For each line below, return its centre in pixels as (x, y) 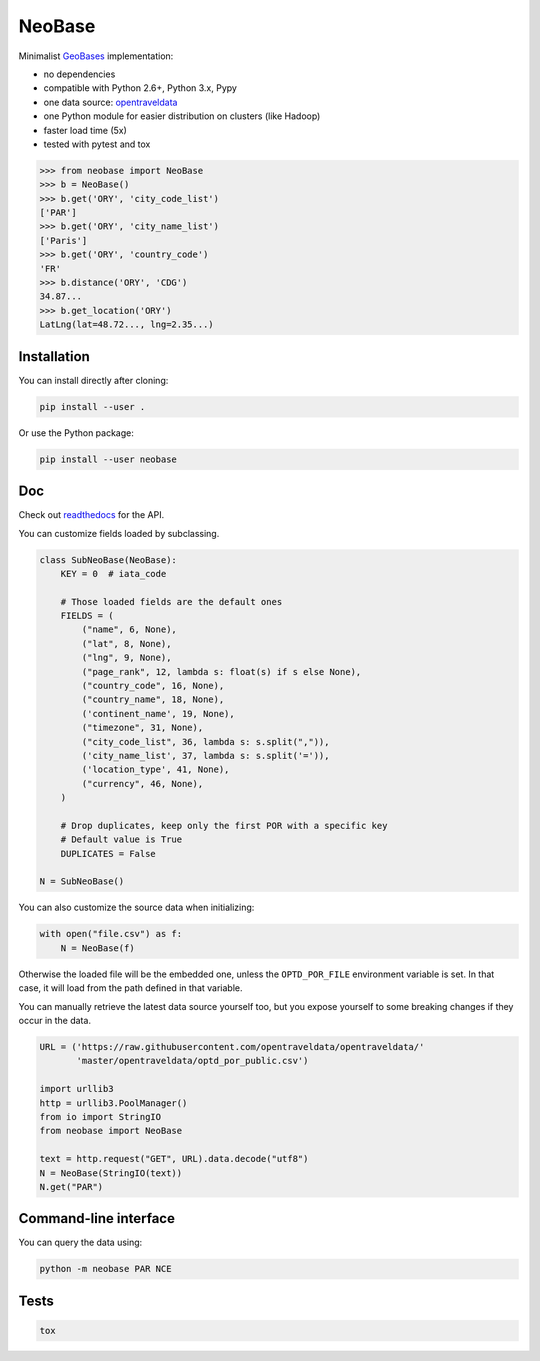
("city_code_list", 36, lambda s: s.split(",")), (205, 741)
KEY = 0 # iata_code (113, 573)
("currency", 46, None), (142, 783)
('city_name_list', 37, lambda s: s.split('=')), (205, 755)
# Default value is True (121, 839)
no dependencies (79, 74)
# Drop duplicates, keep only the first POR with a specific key (224, 825)
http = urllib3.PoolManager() (113, 1103)
